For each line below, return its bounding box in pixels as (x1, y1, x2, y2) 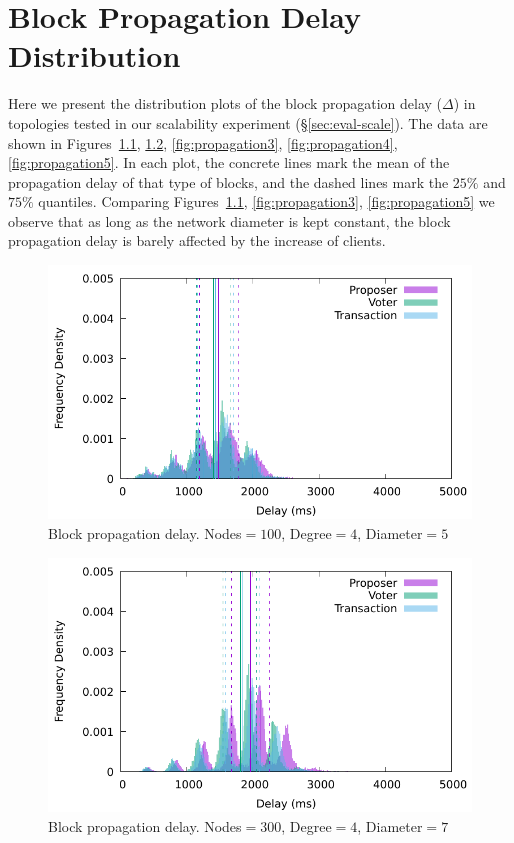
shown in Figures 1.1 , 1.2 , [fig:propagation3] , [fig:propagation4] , (8, 132, 398, 153)
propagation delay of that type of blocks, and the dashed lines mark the (8, 171, 449, 192)
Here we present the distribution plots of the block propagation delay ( (8, 93, 443, 114)
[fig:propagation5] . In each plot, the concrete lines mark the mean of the (8, 152, 450, 173)
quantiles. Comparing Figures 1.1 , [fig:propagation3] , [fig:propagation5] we (38, 191, 495, 212)
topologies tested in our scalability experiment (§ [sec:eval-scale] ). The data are (8, 112, 488, 133)
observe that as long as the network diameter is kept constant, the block (8, 210, 451, 231)
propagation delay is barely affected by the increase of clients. (8, 230, 386, 251)
